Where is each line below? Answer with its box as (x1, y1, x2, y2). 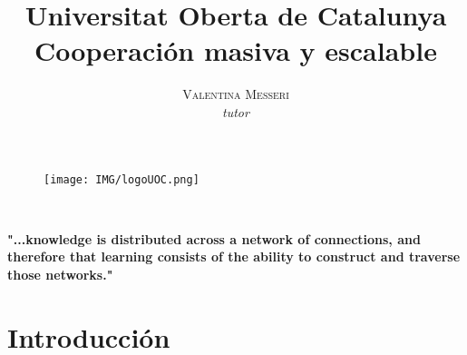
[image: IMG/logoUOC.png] (44, 173, 199, 186)
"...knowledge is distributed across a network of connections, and (7, 229, 421, 248)
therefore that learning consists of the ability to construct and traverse (7, 247, 461, 266)
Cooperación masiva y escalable (34, 32, 437, 69)
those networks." (7, 264, 113, 283)
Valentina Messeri (182, 84, 289, 104)
